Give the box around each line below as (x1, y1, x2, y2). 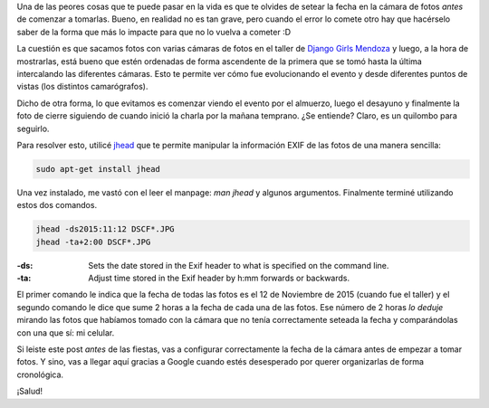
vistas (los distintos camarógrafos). (16, 81, 149, 92)
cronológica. (16, 369, 63, 380)
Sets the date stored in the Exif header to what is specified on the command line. (88, 260, 389, 270)
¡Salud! (16, 385, 43, 397)
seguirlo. (16, 123, 50, 134)
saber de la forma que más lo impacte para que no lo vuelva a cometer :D (16, 26, 292, 37)
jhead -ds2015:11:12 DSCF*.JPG (35, 224, 176, 234)
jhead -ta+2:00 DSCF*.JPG (35, 236, 151, 247)
